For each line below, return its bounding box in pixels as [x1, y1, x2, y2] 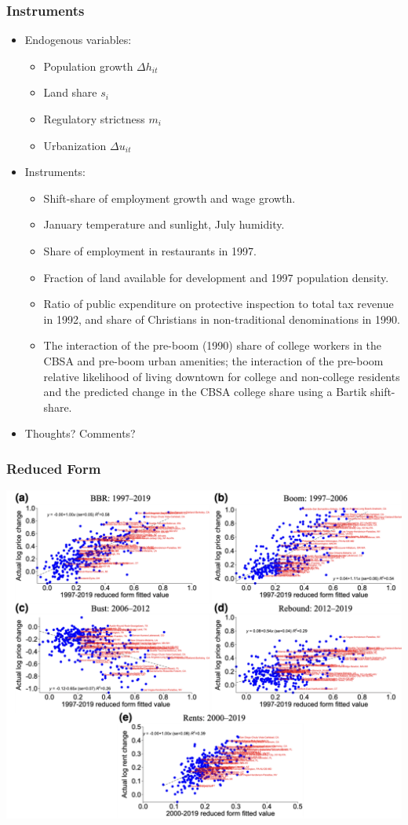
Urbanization [43, 137, 107, 153]
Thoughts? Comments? [24, 425, 136, 442]
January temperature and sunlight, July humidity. [43, 216, 285, 233]
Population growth [43, 57, 133, 74]
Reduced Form [6, 458, 101, 478]
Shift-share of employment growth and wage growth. [43, 189, 296, 206]
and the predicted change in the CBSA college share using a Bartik [43, 383, 367, 400]
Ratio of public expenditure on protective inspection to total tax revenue [43, 295, 394, 312]
